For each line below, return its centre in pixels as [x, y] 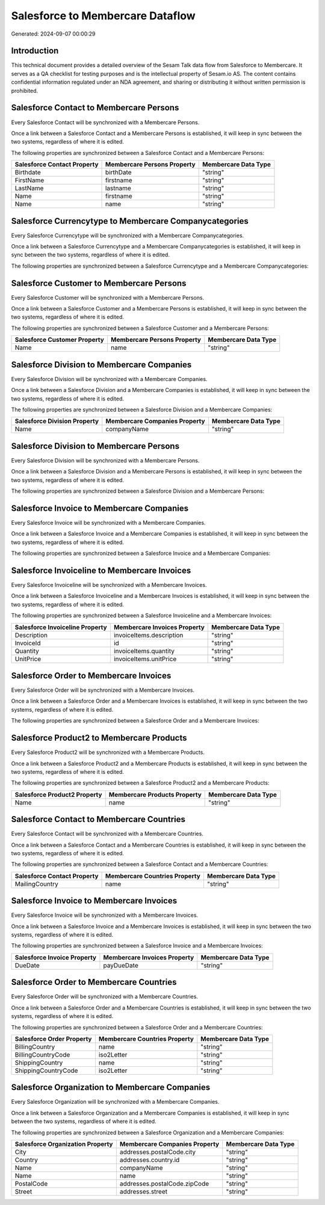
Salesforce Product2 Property [58, 794]
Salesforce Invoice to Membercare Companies [100, 508]
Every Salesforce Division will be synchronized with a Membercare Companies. [109, 379]
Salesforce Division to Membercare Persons [95, 446]
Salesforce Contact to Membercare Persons [95, 108]
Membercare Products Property [155, 794]
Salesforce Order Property [53, 1039]
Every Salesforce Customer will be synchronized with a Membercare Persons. [108, 297]
